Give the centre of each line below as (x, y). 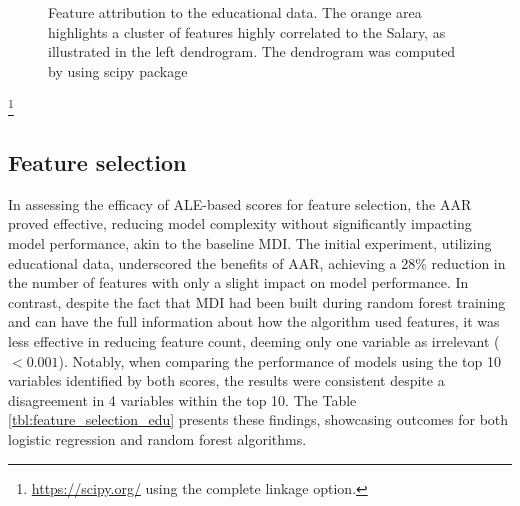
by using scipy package (118, 70)
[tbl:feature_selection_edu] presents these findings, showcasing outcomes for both (258, 419)
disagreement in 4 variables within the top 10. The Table (182, 399)
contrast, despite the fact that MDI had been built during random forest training (257, 301)
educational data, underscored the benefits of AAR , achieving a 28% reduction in (257, 262)
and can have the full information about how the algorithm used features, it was (254, 321)
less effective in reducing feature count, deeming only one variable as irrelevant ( (254, 340)
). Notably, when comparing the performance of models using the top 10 (280, 360)
